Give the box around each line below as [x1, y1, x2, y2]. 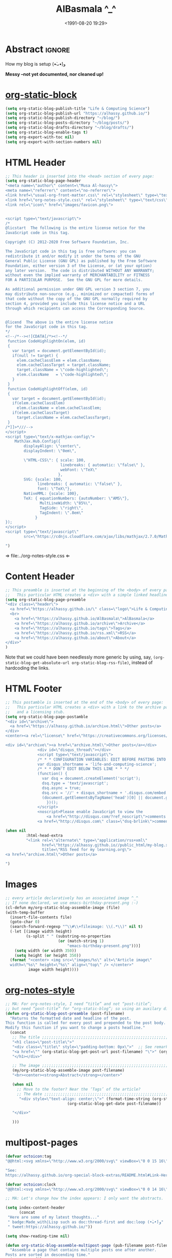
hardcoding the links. [5, 665, 50, 671]
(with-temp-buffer [5, 909, 45, 915]
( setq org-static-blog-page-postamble [5, 714, 88, 719]
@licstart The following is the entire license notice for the [5, 225, 145, 231]
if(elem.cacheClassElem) [12, 401, 66, 406]
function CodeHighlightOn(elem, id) [7, 339, 86, 344]
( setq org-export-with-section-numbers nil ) [5, 139, 102, 144]
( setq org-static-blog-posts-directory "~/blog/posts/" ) [5, 120, 130, 126]
